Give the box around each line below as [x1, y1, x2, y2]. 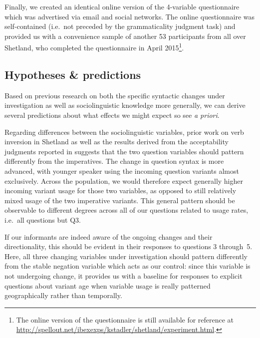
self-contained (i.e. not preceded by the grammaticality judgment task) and [4, 21, 236, 31]
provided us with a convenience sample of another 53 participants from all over [4, 30, 246, 41]
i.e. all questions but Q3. [4, 214, 81, 225]
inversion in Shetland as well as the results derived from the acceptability [4, 136, 229, 147]
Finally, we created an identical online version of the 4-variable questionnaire [4, 1, 240, 11]
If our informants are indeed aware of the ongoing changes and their [4, 231, 213, 242]
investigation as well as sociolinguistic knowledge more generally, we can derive [4, 100, 246, 110]
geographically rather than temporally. [4, 290, 122, 301]
